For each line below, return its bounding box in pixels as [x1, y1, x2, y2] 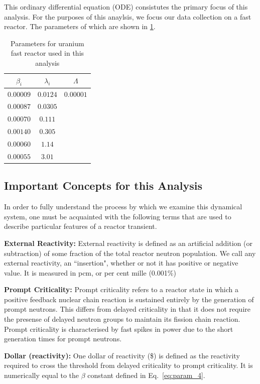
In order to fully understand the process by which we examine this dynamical [4, 201, 242, 212]
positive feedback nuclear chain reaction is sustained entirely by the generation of [4, 294, 254, 304]
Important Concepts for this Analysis [4, 178, 202, 193]
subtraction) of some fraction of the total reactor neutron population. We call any [4, 247, 256, 258]
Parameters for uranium [11, 38, 84, 48]
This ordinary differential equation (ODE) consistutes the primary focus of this [4, 2, 248, 12]
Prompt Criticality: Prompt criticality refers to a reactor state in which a [4, 284, 238, 295]
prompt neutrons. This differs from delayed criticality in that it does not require [4, 304, 250, 314]
